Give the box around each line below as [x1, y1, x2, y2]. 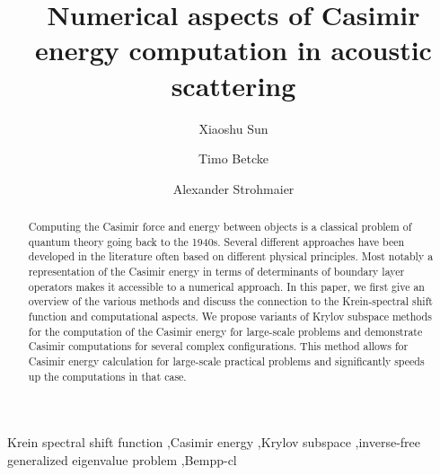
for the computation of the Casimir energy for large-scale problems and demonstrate [28, 323, 423, 339]
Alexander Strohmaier [172, 179, 295, 198]
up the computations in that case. [28, 368, 187, 383]
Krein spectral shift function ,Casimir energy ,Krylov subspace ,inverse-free [7, 433, 421, 452]
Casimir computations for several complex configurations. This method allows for [28, 339, 409, 354]
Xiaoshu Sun [198, 119, 268, 137]
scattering [171, 66, 296, 103]
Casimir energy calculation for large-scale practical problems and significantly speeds [28, 353, 425, 368]
